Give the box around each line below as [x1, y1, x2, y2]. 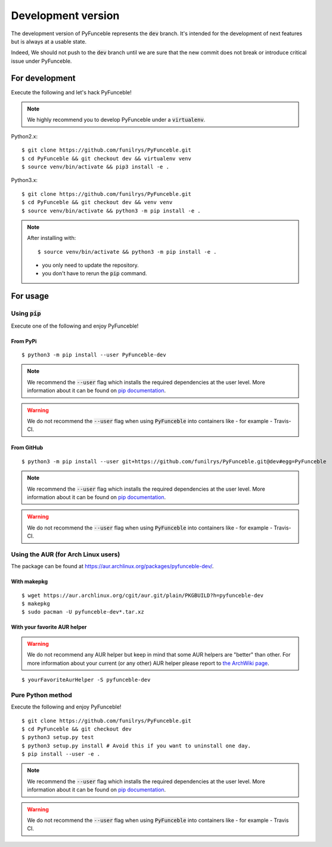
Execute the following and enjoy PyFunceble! [11, 703, 122, 710]
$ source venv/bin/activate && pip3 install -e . [21, 163, 170, 170]
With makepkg [11, 578, 48, 585]
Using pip [11, 309, 41, 318]
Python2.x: [11, 133, 38, 140]
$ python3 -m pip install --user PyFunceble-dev [21, 352, 166, 358]
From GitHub [11, 444, 44, 451]
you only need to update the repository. [42, 261, 139, 269]
